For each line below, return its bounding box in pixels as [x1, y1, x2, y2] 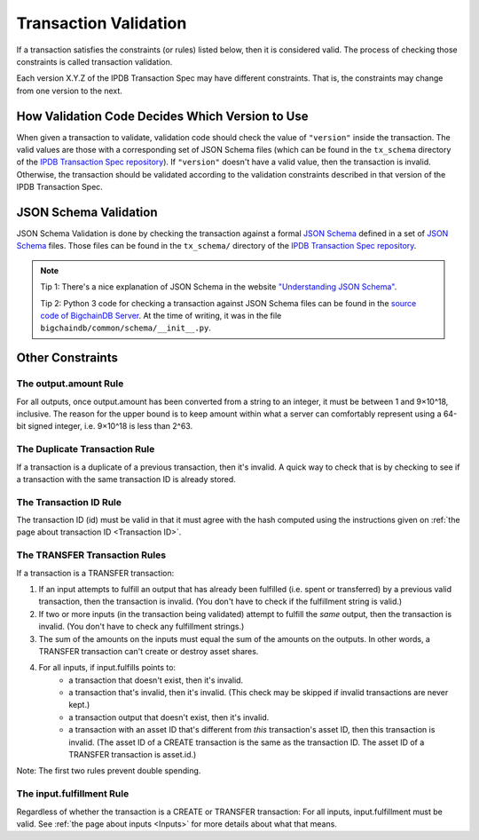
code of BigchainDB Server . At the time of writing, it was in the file [40, 311, 282, 321]
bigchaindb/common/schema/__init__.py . [40, 322, 212, 333]
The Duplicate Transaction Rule [16, 443, 155, 456]
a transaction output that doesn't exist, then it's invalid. [68, 711, 270, 723]
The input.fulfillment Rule [16, 788, 130, 800]
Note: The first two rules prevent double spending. [16, 765, 201, 776]
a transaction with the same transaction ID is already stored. [16, 473, 237, 484]
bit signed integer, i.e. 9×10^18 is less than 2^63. [16, 421, 193, 432]
